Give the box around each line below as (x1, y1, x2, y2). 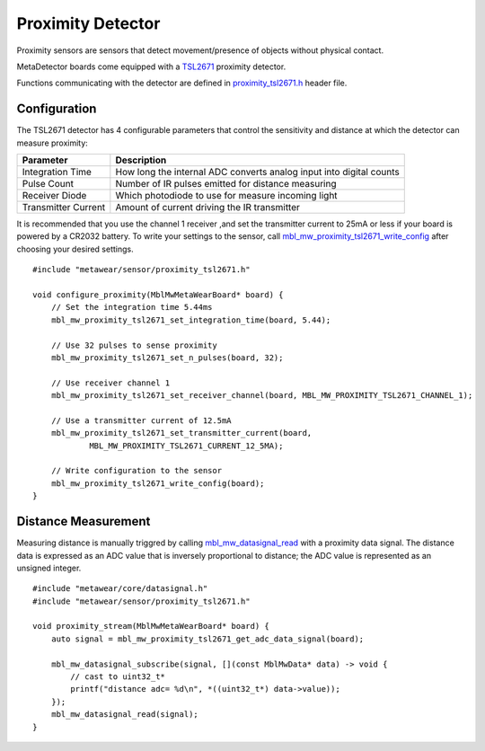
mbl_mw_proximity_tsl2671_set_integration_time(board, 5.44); (50, 314, 331, 325)
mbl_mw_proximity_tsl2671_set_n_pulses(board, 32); (50, 352, 284, 363)
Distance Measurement (16, 514, 151, 529)
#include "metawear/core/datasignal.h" (32, 584, 208, 594)
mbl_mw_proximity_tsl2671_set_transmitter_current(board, (50, 428, 313, 438)
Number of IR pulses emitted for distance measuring (115, 178, 337, 190)
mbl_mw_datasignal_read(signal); (50, 710, 199, 720)
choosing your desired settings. (16, 243, 134, 254)
